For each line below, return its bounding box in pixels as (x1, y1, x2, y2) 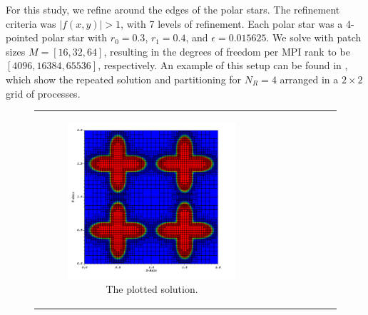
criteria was (6, 16, 56, 31)
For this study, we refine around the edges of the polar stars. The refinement (6, 2, 340, 16)
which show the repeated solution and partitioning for (6, 71, 242, 86)
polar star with (41, 30, 108, 45)
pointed (6, 30, 39, 45)
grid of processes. (6, 86, 81, 100)
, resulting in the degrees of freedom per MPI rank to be (103, 43, 350, 58)
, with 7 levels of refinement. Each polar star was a (121, 16, 343, 31)
